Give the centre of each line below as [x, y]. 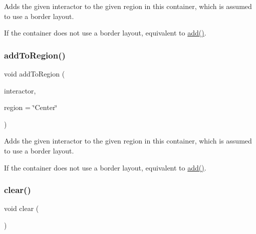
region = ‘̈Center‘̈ [31, 107]
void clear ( [22, 208]
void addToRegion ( [35, 73]
